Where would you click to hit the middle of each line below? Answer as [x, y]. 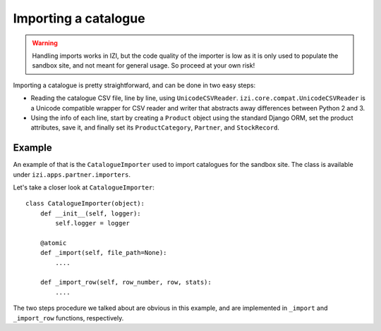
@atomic [53, 243]
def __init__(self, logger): [90, 213]
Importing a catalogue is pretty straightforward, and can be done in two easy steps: [134, 85]
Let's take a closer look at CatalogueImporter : [84, 187]
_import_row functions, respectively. [68, 318]
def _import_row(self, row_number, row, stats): [126, 282]
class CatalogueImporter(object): [85, 204]
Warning [45, 43]
